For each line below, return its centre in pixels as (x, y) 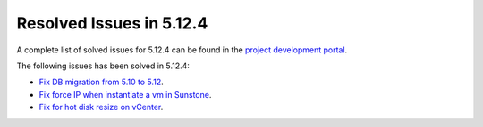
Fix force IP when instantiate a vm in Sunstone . (125, 94)
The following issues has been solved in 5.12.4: (103, 66)
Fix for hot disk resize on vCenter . (101, 107)
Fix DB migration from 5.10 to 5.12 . (102, 82)
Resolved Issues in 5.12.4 (112, 23)
